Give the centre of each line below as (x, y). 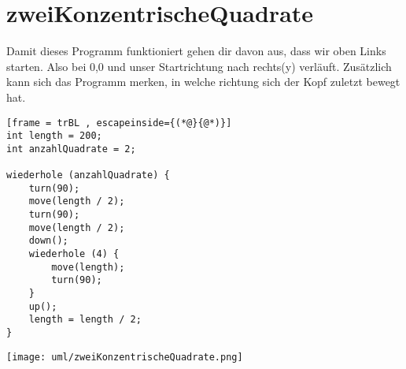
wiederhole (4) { (74, 254)
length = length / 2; (85, 320)
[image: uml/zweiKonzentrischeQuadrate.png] (125, 357)
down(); (48, 241)
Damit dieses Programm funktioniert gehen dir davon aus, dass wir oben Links (196, 51)
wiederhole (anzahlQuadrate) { (88, 175)
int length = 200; (54, 136)
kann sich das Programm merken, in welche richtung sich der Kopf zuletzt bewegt (203, 82)
